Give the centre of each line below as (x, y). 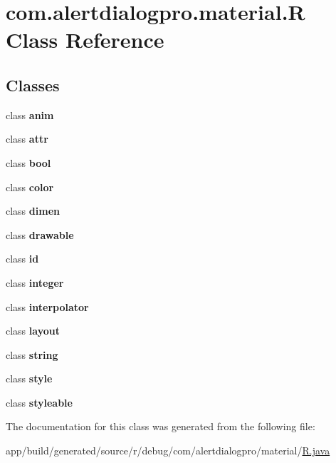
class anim (30, 115)
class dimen (33, 211)
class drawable (40, 234)
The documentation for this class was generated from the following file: (161, 426)
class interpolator (47, 306)
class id (22, 259)
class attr (27, 139)
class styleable (39, 402)
